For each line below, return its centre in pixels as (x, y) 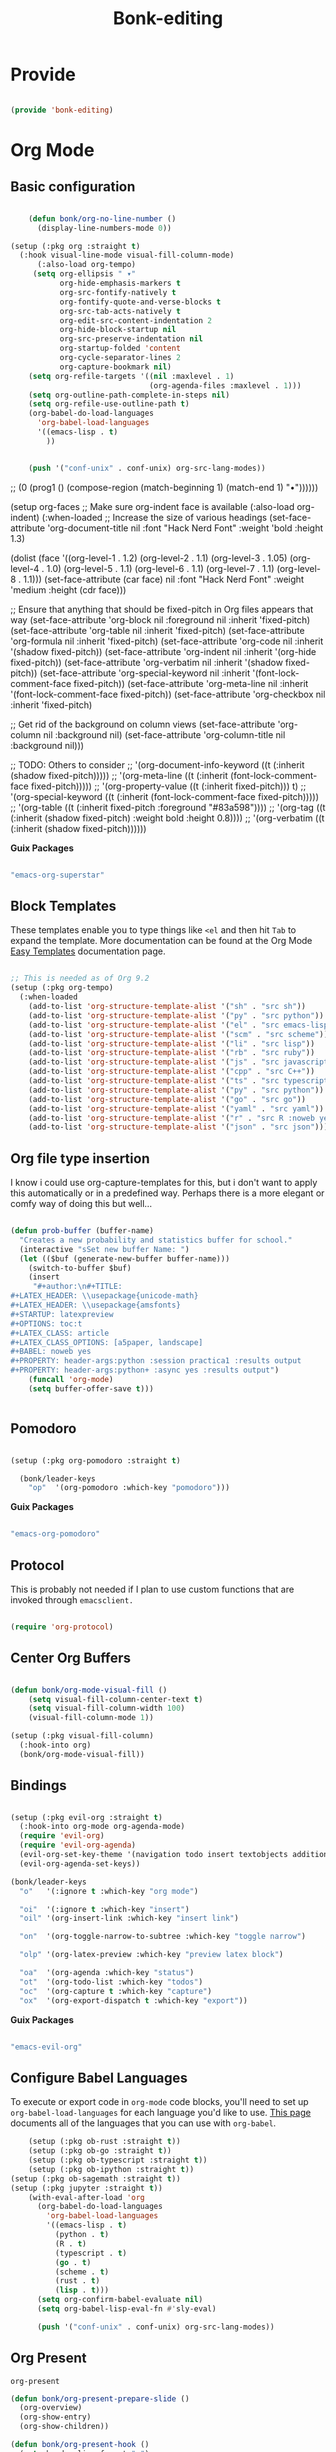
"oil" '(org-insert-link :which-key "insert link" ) (129, 1918)
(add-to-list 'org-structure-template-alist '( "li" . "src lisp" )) (171, 1043)
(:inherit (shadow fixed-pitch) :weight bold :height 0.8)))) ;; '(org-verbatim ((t (167, 818)
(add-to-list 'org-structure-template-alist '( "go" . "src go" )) (167, 1099)
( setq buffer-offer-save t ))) (91, 1388)
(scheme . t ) (82, 2272)
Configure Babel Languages (99, 2077)
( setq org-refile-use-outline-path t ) (109, 404)
